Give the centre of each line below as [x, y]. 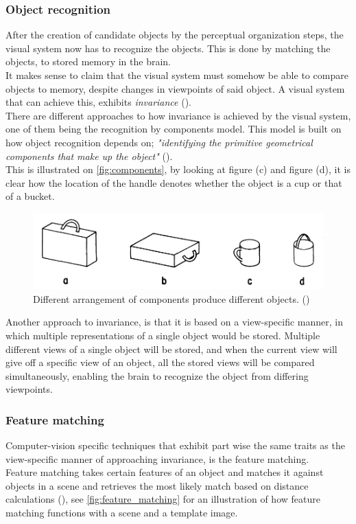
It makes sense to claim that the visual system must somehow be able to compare [177, 75]
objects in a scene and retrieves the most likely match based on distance [157, 485]
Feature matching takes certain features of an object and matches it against [165, 472]
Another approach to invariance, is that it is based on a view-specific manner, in [175, 322]
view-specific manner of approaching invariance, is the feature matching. [157, 458]
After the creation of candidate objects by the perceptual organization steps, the [175, 35]
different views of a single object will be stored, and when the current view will [171, 349]
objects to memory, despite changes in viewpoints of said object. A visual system [175, 88]
